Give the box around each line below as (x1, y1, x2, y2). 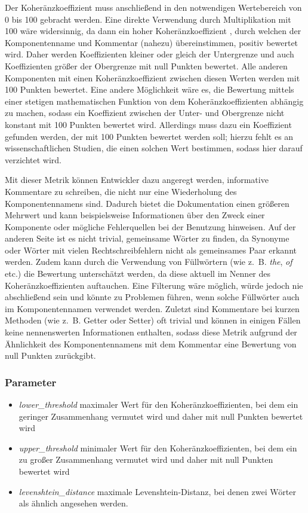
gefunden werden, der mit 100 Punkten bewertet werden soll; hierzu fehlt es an (5, 130, 294, 142)
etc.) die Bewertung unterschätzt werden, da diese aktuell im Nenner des (5, 267, 271, 280)
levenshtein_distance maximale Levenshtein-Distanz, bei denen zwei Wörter (19, 485, 296, 497)
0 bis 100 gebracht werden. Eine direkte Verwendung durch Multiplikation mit (5, 13, 291, 25)
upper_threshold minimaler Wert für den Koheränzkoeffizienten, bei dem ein (19, 441, 297, 454)
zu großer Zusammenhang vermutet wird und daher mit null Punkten (19, 453, 273, 466)
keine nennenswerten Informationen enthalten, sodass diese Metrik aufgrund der (5, 326, 297, 338)
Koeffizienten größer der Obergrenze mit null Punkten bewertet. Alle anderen (5, 59, 288, 72)
